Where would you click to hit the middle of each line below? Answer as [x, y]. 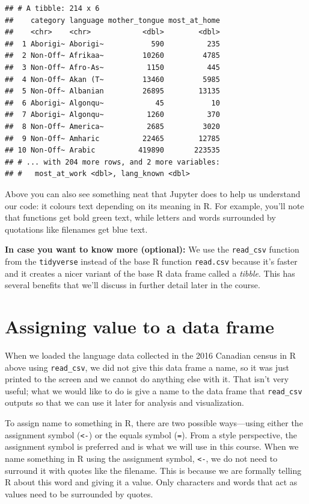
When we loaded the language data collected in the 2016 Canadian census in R [151, 355]
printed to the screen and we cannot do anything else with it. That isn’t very [147, 379]
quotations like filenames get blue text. [76, 229]
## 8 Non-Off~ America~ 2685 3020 [112, 126]
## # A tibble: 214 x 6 [52, 8]
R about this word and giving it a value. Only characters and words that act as [151, 482]
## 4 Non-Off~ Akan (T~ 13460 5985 [112, 79]
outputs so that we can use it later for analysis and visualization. [124, 402]
